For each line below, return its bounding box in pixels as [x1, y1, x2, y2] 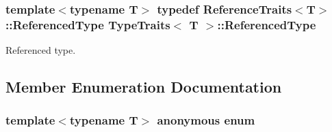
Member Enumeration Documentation [5, 76, 282, 97]
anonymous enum [157, 112, 255, 129]
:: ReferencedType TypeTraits [5, 16, 170, 33]
